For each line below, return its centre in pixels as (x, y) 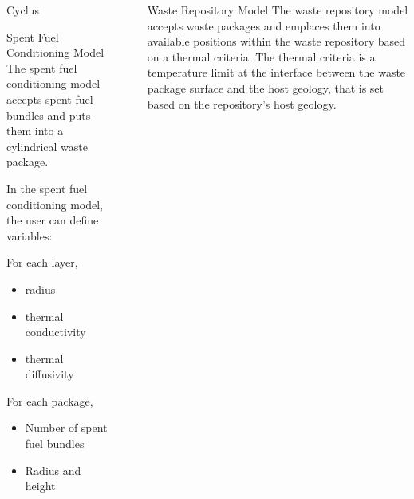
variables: (30, 235)
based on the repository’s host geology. (242, 103)
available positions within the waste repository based (276, 41)
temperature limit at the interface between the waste (276, 72)
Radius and (53, 470)
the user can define (53, 220)
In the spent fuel (47, 188)
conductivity (55, 332)
